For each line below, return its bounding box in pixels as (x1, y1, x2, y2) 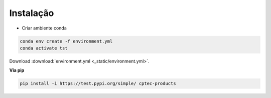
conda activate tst (20, 45, 68, 51)
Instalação (9, 7, 54, 18)
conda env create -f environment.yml (20, 38, 113, 44)
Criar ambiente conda (22, 25, 67, 31)
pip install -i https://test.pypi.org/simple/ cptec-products (20, 80, 176, 86)
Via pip (9, 67, 25, 73)
